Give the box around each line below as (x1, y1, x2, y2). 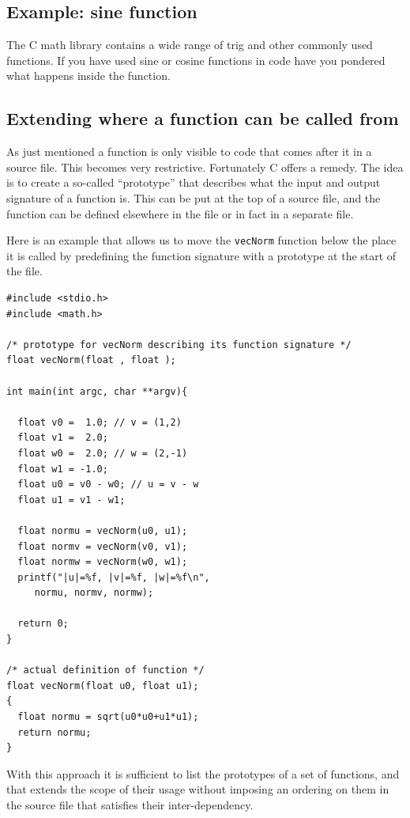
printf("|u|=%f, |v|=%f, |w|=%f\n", (17, 571, 210, 583)
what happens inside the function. (6, 67, 171, 84)
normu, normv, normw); (34, 587, 154, 599)
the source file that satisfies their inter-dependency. (6, 797, 254, 812)
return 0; (17, 618, 69, 630)
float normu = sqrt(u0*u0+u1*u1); (17, 711, 199, 723)
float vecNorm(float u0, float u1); (6, 680, 199, 691)
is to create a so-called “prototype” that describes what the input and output (6, 174, 381, 191)
